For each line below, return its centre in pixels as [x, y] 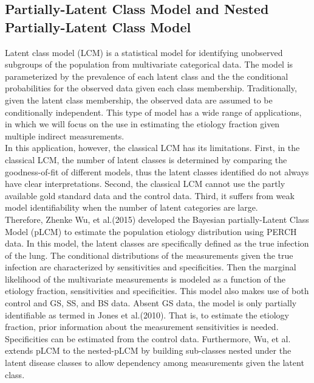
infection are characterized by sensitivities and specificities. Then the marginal [151, 267]
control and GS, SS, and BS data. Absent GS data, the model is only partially [151, 303]
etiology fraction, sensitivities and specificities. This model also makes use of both [157, 291]
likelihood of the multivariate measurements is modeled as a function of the [145, 279]
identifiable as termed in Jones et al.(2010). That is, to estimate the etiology [147, 314]
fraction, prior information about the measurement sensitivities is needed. [142, 327]
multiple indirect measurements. [65, 135]
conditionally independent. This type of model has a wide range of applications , [153, 112]
